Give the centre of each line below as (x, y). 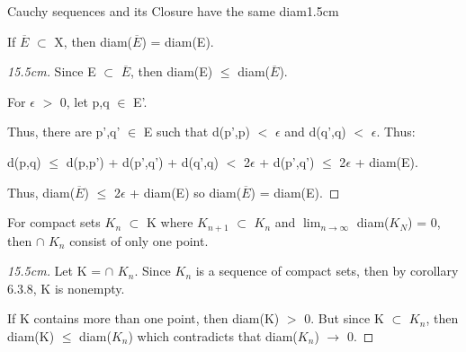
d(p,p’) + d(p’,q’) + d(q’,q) (142, 161)
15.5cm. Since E (52, 71)
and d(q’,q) (315, 132)
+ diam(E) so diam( (186, 192)
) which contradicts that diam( (213, 335)
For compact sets (54, 222)
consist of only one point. (139, 240)
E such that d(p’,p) (197, 132)
